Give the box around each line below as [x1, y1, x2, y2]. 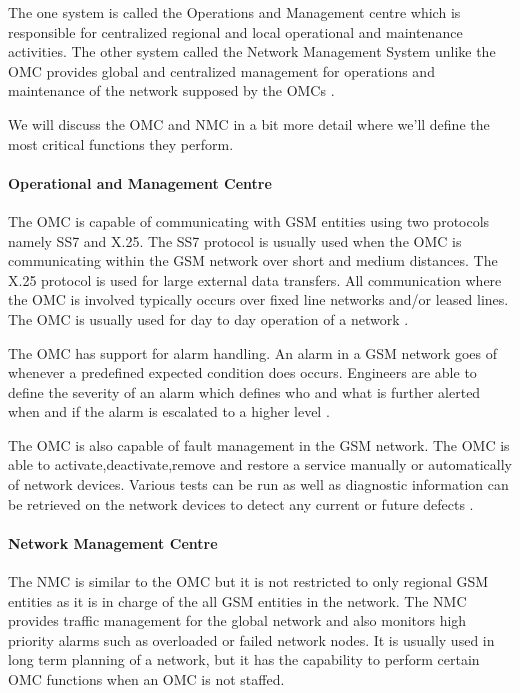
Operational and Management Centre [8, 172, 272, 193]
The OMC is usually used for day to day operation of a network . [8, 308, 409, 329]
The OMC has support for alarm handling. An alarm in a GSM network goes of [8, 342, 498, 363]
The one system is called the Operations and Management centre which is [8, 2, 461, 22]
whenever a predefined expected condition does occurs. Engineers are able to [8, 362, 477, 383]
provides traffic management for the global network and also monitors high [8, 610, 467, 631]
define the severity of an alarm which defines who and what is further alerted [8, 381, 481, 402]
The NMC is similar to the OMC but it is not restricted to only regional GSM [8, 571, 489, 592]
